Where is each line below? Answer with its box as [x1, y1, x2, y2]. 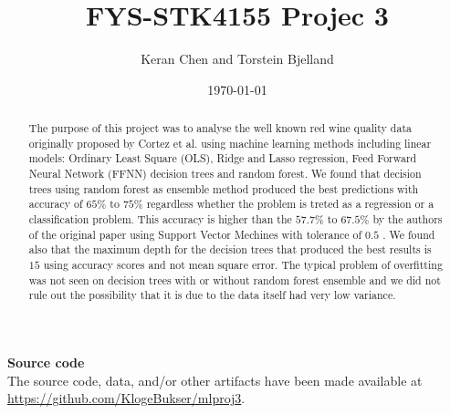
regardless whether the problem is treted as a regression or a [146, 196, 434, 212]
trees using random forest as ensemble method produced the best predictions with [28, 181, 419, 196]
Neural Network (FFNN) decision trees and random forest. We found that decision [28, 166, 422, 181]
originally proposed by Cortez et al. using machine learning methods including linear [28, 135, 432, 150]
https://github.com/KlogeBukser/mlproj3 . [7, 388, 246, 408]
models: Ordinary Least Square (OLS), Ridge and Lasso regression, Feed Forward [28, 150, 417, 166]
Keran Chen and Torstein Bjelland [141, 49, 334, 68]
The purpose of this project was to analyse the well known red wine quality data [28, 120, 412, 136]
